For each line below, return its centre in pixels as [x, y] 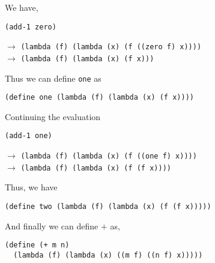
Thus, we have [31, 187]
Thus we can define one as [53, 78]
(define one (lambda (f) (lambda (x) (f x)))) [99, 98]
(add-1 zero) [31, 27]
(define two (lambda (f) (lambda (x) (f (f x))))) [108, 207]
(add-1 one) [29, 136]
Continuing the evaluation [53, 116]
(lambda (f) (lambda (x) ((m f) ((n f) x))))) [108, 255]
